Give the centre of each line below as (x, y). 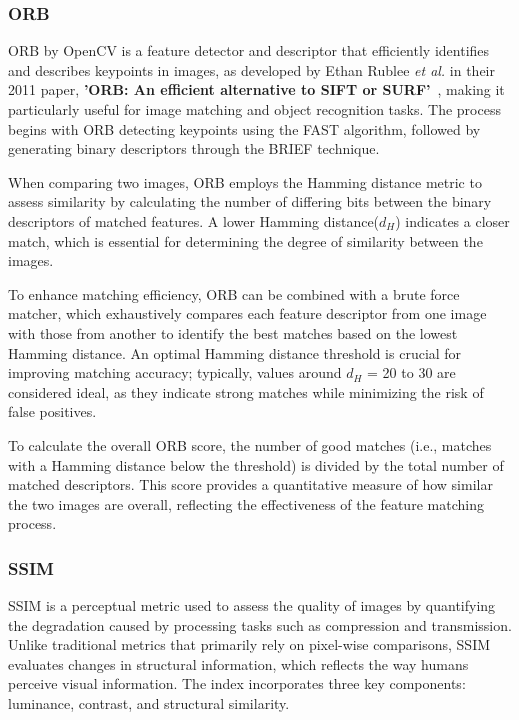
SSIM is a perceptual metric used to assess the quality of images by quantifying (252, 605)
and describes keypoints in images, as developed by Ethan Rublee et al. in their (251, 69)
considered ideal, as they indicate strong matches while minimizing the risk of (246, 391)
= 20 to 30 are (411, 372)
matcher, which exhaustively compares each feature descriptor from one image (247, 313)
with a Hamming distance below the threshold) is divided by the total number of (256, 464)
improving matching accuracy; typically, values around (175, 372)
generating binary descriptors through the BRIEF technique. (194, 148)
